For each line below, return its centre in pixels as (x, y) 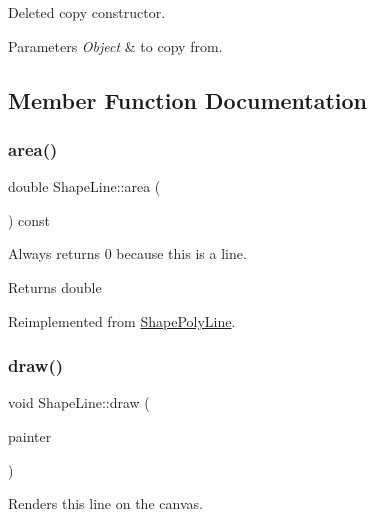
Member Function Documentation (188, 99)
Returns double (55, 286)
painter (30, 435)
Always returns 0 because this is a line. (127, 253)
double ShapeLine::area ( (84, 186)
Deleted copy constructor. (87, 12)
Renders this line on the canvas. (105, 503)
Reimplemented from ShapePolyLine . (122, 320)
